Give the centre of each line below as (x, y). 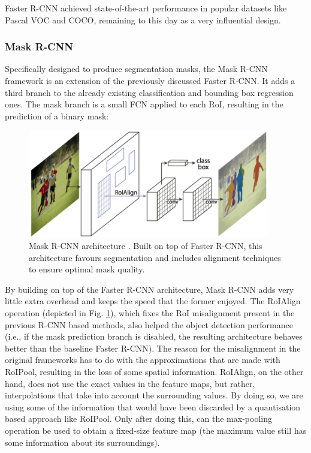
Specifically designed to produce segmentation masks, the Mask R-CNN (136, 69)
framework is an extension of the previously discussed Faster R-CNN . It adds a (150, 80)
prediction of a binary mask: (57, 115)
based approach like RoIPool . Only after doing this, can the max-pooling (138, 418)
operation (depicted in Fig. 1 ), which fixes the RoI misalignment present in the (150, 313)
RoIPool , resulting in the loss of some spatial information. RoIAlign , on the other (154, 372)
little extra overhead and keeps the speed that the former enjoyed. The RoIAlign (153, 301)
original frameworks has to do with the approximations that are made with (143, 360)
